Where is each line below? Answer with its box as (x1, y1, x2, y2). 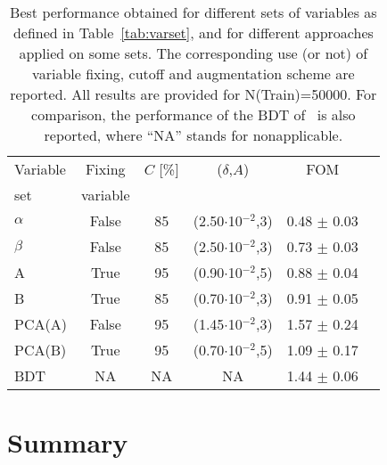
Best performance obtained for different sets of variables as (10, 2, 377, 22)
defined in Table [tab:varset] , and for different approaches (12, 22, 374, 43)
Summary (7, 424, 128, 461)
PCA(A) (14, 314, 67, 334)
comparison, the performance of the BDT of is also (31, 104, 356, 125)
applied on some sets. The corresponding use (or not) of (19, 43, 368, 63)
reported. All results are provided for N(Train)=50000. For (10, 84, 377, 104)
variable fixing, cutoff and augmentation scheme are (32, 63, 355, 84)
